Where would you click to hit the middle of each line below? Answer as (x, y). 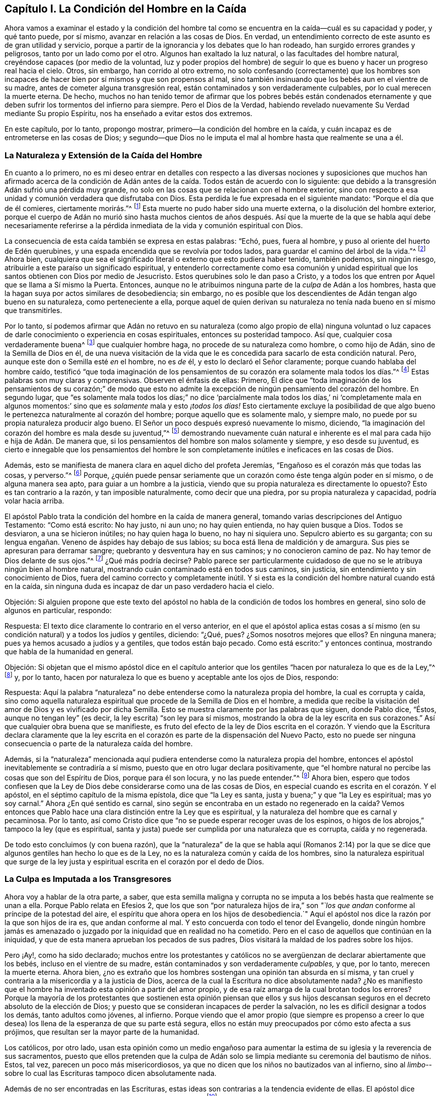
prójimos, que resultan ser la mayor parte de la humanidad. (102, 1032)
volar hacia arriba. (34, 501)
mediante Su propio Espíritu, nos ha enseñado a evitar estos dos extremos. (129, 114)
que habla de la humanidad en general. (69, 651)
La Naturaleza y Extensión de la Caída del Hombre (103, 155)
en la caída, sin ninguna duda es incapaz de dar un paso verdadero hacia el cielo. (139, 586)
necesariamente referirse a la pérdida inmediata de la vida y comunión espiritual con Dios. (154, 225)
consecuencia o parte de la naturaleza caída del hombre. (99, 744)
